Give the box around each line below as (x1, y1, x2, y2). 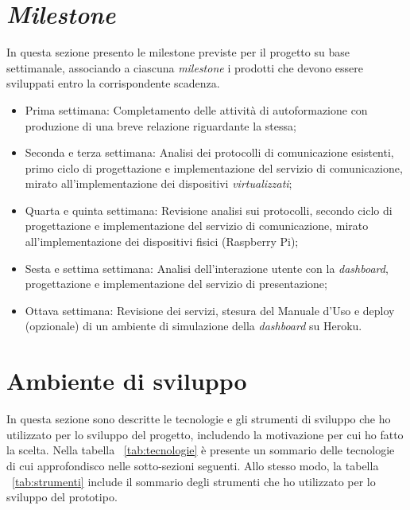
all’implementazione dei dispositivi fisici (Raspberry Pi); (25, 233, 299, 250)
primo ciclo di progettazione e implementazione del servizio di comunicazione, (25, 159, 403, 176)
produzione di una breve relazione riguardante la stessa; (25, 117, 296, 134)
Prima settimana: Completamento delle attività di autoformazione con (25, 101, 368, 118)
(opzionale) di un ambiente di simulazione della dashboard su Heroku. (25, 317, 362, 334)
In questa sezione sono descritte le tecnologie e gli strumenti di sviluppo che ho (6, 411, 391, 427)
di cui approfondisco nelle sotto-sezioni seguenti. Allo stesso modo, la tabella (6, 457, 379, 473)
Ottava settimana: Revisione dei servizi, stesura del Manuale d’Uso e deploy (25, 302, 395, 318)
